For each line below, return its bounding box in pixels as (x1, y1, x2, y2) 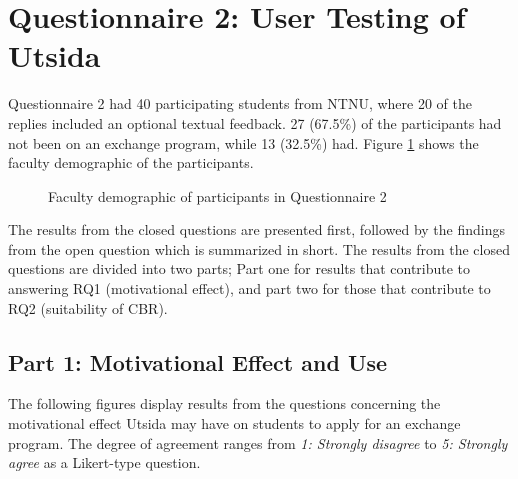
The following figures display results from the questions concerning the (8, 393, 441, 414)
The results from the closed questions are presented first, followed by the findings (8, 219, 506, 240)
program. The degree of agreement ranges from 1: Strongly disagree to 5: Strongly (8, 432, 508, 453)
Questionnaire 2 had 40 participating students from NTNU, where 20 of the (8, 93, 472, 114)
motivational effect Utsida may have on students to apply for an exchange (8, 413, 461, 434)
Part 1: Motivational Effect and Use (8, 346, 388, 377)
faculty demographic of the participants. (8, 152, 254, 173)
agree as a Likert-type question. (8, 452, 201, 473)
